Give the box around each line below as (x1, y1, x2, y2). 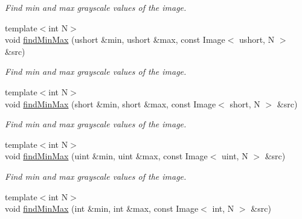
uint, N (222, 150, 248, 162)
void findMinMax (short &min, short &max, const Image (5, 97, 216, 110)
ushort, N (239, 33, 275, 46)
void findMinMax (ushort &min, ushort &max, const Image (5, 33, 225, 46)
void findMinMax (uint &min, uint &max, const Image (5, 150, 208, 162)
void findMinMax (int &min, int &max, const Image (5, 202, 199, 215)
